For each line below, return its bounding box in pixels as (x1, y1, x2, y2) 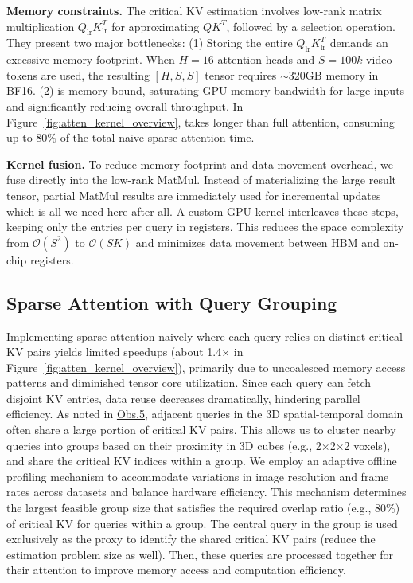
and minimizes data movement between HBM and (135, 233, 380, 250)
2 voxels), (344, 436, 391, 453)
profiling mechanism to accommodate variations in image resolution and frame (6, 468, 389, 484)
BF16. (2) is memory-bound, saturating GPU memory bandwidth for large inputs (6, 82, 405, 99)
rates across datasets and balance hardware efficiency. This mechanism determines (6, 483, 407, 500)
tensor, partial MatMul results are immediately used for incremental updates (6, 186, 381, 203)
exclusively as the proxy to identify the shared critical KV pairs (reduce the (6, 530, 376, 547)
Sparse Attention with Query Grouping (6, 290, 337, 315)
